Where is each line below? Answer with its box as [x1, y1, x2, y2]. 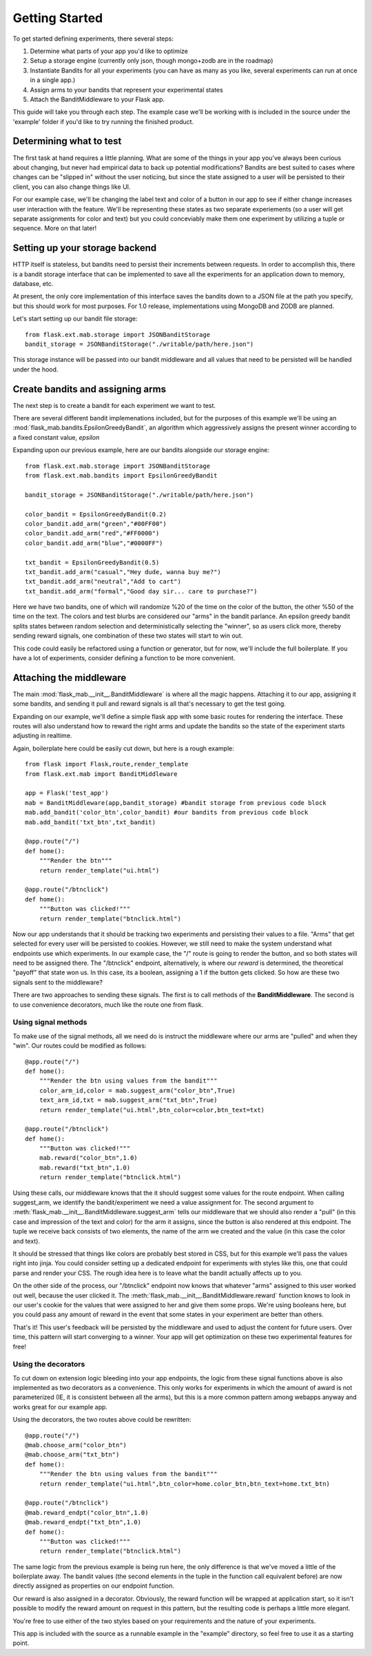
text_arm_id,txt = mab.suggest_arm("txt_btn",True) [39, 1096, 218, 1104]
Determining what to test [12, 135, 122, 147]
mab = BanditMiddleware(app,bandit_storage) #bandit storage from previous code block [25, 799, 327, 806]
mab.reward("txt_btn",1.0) [39, 1163, 131, 1172]
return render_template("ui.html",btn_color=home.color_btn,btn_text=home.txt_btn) [39, 1480, 331, 1488]
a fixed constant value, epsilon [12, 433, 100, 441]
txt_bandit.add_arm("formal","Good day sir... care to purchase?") [25, 587, 258, 595]
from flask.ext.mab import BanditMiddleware [25, 770, 178, 778]
